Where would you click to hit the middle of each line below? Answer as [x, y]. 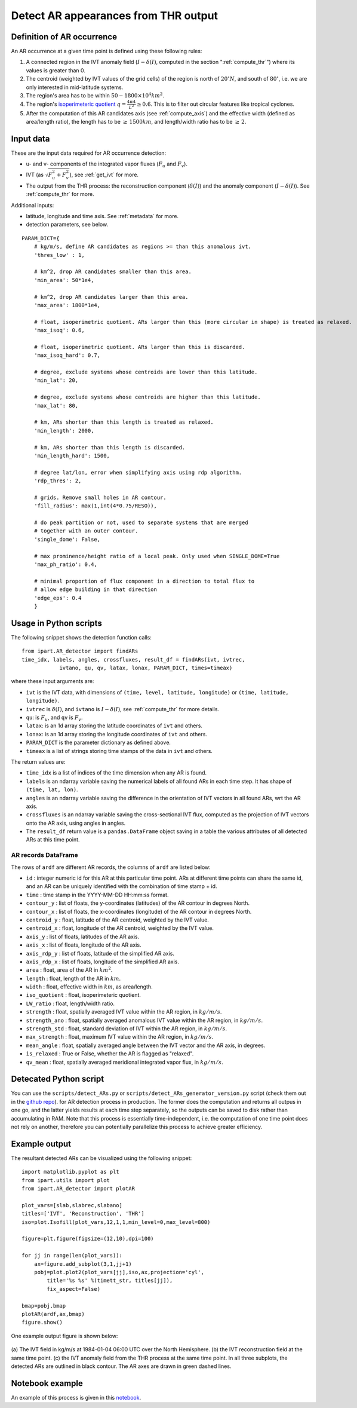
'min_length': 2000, [64, 431]
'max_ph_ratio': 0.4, [66, 564]
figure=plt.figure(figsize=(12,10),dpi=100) [88, 1239]
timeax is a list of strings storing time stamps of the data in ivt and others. [119, 751]
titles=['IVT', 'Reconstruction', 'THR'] [83, 1214]
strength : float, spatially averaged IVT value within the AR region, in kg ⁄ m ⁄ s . [124, 1012]
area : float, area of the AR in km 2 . [69, 970]
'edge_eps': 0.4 [58, 598]
